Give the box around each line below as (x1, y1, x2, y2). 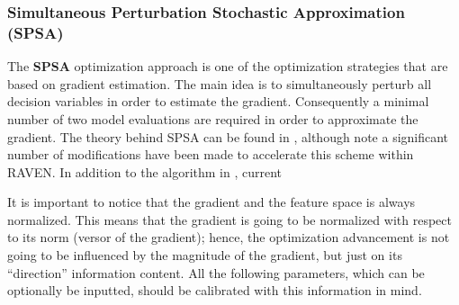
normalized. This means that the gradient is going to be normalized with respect (7, 210, 452, 229)
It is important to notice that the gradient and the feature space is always (7, 193, 416, 211)
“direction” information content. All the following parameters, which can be (7, 263, 425, 282)
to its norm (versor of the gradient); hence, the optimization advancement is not (7, 228, 450, 247)
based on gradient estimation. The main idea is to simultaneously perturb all (7, 74, 432, 93)
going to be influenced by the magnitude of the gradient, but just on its (7, 246, 402, 265)
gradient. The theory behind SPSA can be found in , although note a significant (7, 127, 449, 146)
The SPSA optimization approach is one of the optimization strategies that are (7, 57, 448, 76)
